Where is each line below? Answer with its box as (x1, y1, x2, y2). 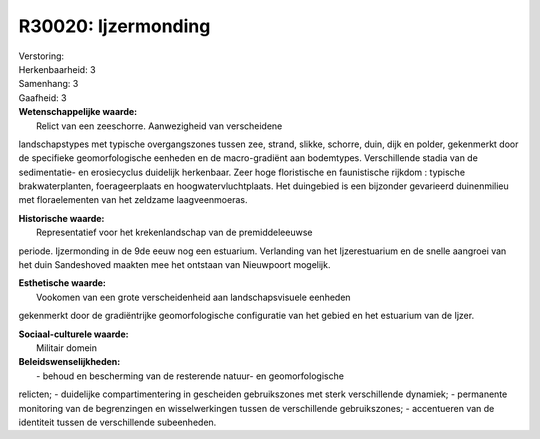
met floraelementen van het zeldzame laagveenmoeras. (18, 194, 248, 206)
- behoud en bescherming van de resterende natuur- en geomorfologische (36, 370, 345, 382)
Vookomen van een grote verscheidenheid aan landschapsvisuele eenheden (36, 291, 351, 303)
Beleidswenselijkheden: (18, 356, 121, 368)
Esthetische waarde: (18, 277, 107, 289)
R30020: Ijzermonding (18, 15, 211, 37)
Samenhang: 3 (18, 78, 79, 90)
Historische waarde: (18, 212, 105, 224)
